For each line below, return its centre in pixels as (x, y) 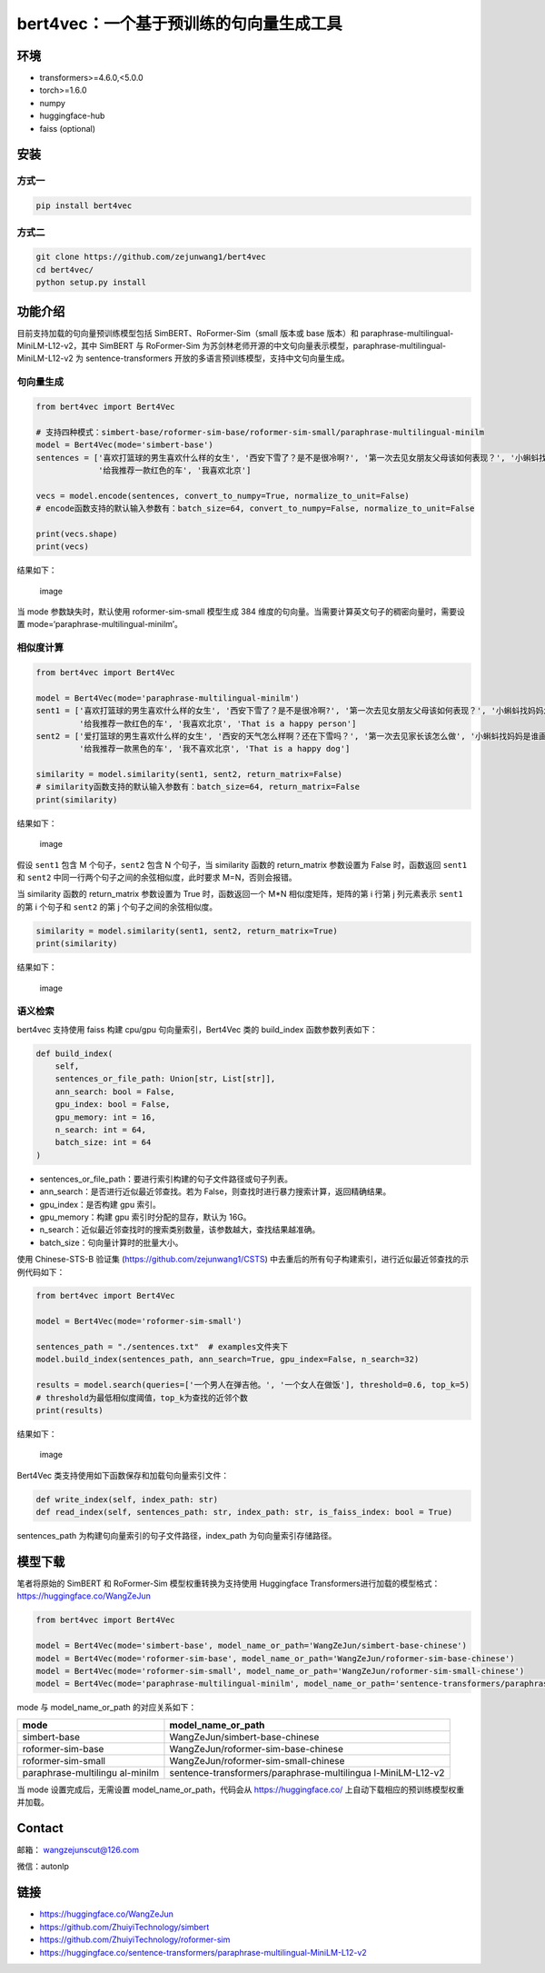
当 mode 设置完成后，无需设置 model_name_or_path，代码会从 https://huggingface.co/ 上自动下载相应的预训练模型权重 (241, 1789)
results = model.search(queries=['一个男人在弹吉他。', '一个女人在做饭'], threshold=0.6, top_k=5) (253, 1385)
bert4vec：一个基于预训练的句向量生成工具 (179, 24)
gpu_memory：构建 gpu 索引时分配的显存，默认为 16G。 (145, 1217)
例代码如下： (41, 1271)
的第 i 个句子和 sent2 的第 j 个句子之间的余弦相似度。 (117, 907)
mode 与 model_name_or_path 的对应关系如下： (107, 1708)
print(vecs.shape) (77, 533)
